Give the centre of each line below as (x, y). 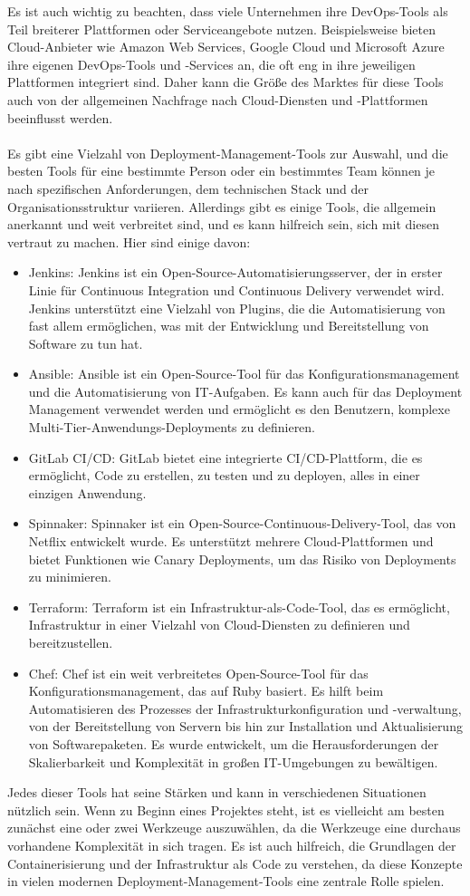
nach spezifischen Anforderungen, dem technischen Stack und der (188, 188)
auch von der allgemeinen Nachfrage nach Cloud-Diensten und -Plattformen (218, 99)
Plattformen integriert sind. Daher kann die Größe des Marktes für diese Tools (225, 82)
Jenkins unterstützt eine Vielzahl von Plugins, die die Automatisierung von (237, 308)
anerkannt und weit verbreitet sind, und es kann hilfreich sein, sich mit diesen (223, 224)
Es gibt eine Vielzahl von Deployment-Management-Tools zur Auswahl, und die (228, 153)
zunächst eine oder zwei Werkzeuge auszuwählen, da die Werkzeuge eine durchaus (234, 828)
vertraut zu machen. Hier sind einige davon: (129, 241)
